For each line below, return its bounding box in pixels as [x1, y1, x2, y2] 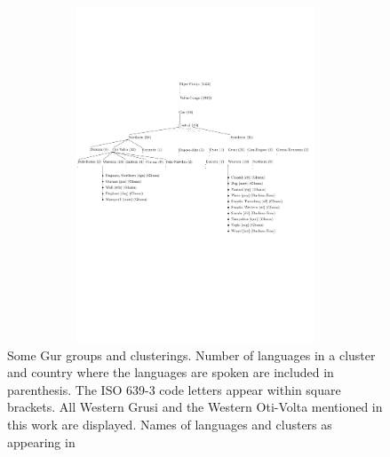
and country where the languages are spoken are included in [7, 363, 334, 382]
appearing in [7, 432, 76, 451]
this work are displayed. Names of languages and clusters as [7, 414, 332, 433]
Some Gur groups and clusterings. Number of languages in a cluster [7, 345, 376, 364]
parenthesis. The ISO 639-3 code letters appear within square [7, 380, 341, 398]
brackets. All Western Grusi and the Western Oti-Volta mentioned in [7, 398, 383, 416]
